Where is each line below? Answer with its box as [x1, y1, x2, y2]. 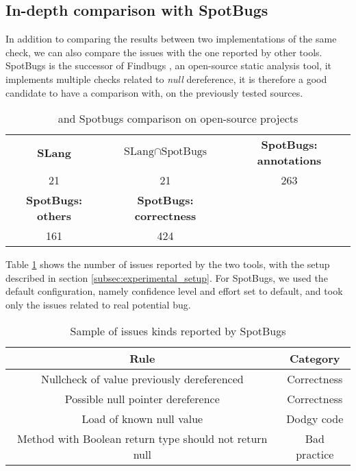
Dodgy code [286, 410, 344, 426]
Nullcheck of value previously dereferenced [40, 370, 244, 387]
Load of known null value [81, 410, 203, 426]
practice [296, 446, 334, 462]
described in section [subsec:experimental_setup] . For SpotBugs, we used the [5, 270, 328, 285]
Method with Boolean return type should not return [17, 430, 268, 446]
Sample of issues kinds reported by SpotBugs [70, 322, 286, 339]
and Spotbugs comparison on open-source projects [58, 110, 298, 127]
